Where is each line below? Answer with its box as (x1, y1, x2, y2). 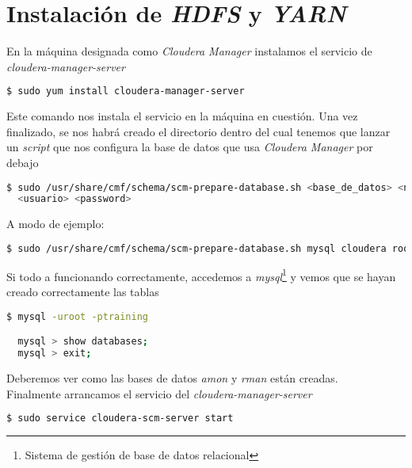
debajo (6, 154, 39, 170)
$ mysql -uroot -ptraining (6, 310, 149, 322)
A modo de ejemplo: (6, 215, 105, 232)
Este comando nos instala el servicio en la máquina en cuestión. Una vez (6, 108, 358, 124)
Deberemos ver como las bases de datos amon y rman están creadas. (6, 369, 338, 386)
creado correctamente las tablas (6, 283, 159, 300)
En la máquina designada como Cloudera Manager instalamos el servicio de (6, 43, 372, 59)
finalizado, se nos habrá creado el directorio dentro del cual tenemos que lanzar (6, 123, 391, 139)
